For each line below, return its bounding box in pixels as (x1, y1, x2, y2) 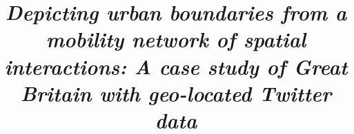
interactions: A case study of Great (4, 52, 348, 80)
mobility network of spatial (46, 25, 306, 54)
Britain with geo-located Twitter (20, 78, 332, 107)
